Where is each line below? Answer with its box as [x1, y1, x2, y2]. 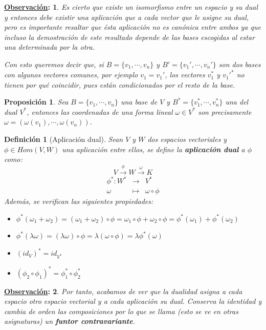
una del [225, 96, 249, 107]
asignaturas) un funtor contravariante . [4, 316, 136, 326]
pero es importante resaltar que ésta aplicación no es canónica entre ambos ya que [4, 22, 261, 32]
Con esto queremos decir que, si [4, 58, 104, 69]
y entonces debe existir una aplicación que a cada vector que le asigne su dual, [4, 11, 249, 22]
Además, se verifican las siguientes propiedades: [4, 196, 153, 207]
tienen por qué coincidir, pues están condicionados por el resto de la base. [4, 79, 235, 90]
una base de [120, 96, 158, 107]
